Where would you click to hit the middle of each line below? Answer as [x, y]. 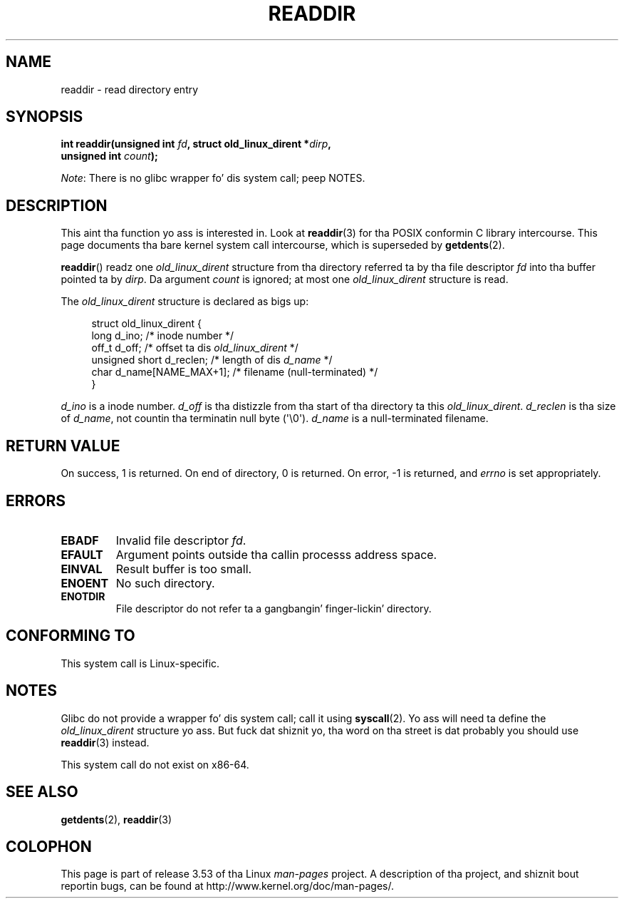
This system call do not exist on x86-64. [155, 764]
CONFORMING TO [71, 636]
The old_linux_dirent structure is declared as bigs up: [185, 302]
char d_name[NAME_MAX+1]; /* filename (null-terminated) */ [235, 372]
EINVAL [82, 569]
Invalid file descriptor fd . [181, 540]
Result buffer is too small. [184, 569]
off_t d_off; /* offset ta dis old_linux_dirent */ [195, 348]
